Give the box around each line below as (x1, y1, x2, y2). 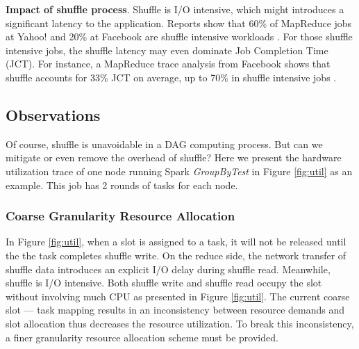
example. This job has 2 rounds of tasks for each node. (6, 177, 238, 192)
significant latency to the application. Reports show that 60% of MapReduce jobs (6, 15, 352, 30)
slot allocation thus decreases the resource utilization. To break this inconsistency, (6, 316, 354, 330)
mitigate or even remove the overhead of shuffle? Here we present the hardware (6, 150, 342, 165)
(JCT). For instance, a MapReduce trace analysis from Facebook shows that (6, 56, 331, 71)
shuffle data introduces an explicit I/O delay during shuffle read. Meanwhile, (6, 261, 331, 276)
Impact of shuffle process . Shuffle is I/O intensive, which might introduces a (6, 2, 344, 16)
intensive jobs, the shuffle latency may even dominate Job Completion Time (6, 42, 328, 57)
